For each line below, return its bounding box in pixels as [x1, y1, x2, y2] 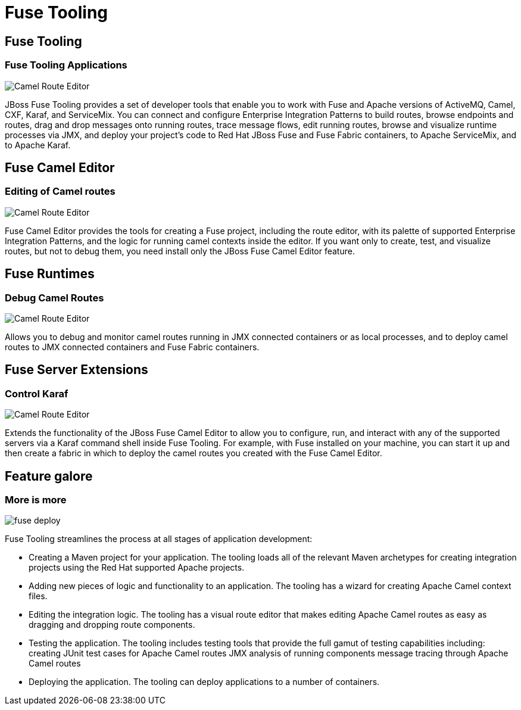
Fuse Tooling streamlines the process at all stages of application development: [5, 534, 313, 544]
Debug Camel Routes [5, 291, 104, 304]
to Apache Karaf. [5, 139, 71, 150]
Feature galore [5, 468, 93, 484]
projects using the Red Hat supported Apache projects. [29, 562, 245, 573]
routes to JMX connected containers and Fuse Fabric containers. [5, 341, 260, 352]
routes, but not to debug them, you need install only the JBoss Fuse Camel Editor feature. [5, 245, 355, 256]
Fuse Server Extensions [5, 362, 148, 378]
